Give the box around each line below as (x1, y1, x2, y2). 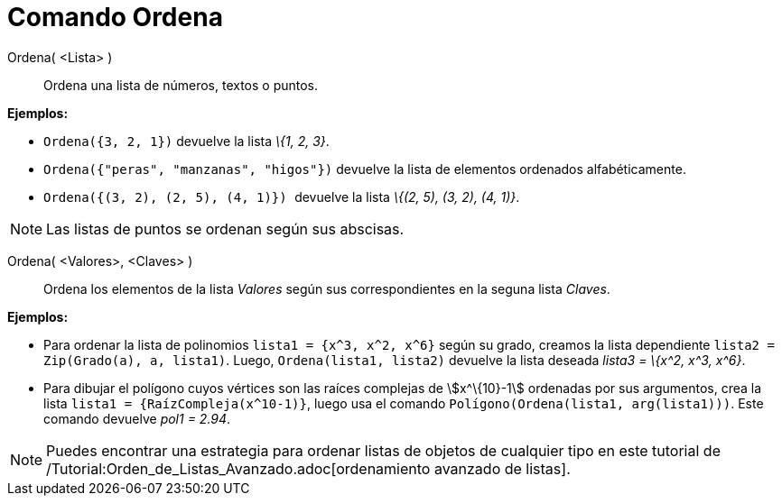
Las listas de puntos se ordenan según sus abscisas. (46, 219, 405, 238)
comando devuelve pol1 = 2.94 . (43, 410, 231, 426)
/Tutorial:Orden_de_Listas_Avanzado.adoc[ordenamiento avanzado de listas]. (46, 459, 571, 478)
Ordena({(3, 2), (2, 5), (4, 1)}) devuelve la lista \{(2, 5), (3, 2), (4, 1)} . (43, 188, 520, 205)
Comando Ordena (7, 2, 223, 32)
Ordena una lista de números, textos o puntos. (43, 77, 319, 93)
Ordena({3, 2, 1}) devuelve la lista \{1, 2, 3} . (43, 133, 330, 149)
